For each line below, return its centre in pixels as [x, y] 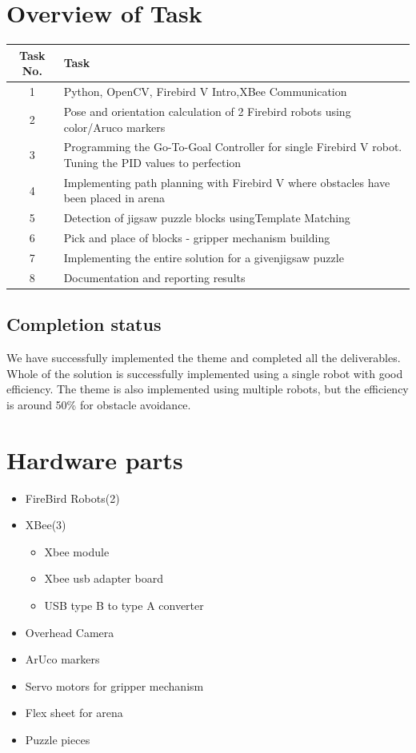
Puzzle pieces [58, 739]
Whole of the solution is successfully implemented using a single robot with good [205, 373]
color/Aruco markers [114, 127]
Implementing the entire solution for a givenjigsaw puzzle [204, 257]
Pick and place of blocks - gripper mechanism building [197, 238]
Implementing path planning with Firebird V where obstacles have [227, 182]
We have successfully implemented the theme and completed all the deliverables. [204, 358]
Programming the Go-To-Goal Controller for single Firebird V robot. [233, 147]
